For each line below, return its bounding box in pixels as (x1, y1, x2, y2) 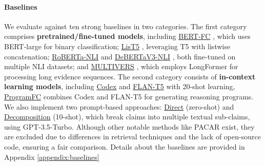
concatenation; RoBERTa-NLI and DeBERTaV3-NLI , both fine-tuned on (4, 51, 236, 61)
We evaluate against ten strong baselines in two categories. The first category (4, 20, 247, 31)
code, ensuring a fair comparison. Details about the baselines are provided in (4, 141, 245, 152)
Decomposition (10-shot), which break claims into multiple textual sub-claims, (4, 111, 250, 122)
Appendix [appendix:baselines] (4, 151, 99, 162)
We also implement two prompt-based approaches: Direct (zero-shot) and (4, 101, 234, 112)
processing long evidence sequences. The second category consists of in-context (4, 71, 256, 81)
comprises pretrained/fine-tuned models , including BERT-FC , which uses (4, 31, 251, 42)
